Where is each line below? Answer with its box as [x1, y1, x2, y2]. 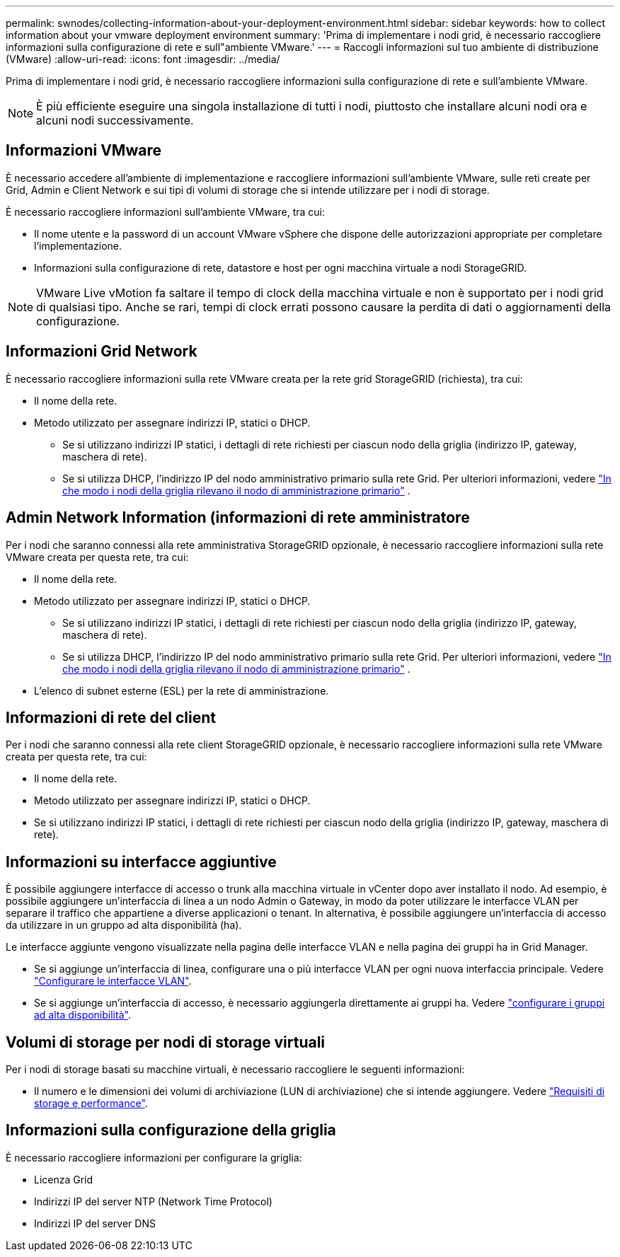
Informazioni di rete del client [6, 708, 216, 726]
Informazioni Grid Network [6, 342, 197, 361]
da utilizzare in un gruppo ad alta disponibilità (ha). [6, 919, 242, 932]
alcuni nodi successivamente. [36, 113, 194, 127]
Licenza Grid [34, 1173, 93, 1186]
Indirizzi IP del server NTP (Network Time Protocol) [34, 1195, 272, 1207]
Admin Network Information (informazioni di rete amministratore [6, 509, 470, 527]
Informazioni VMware [6, 141, 161, 160]
